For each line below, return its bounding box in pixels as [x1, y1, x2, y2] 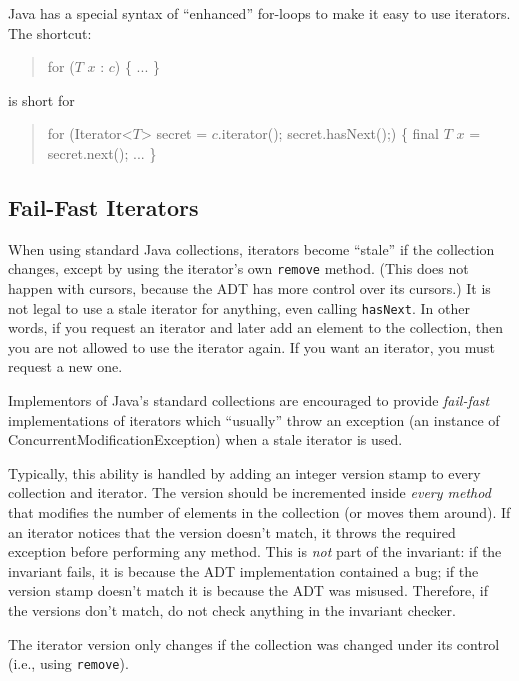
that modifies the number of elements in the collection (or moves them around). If [8, 502, 511, 523]
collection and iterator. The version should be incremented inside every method [8, 482, 491, 503]
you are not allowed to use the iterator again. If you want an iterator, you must [8, 336, 495, 357]
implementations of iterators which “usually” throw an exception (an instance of [8, 409, 500, 430]
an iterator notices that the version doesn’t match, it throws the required [8, 521, 456, 542]
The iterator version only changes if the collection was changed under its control [8, 633, 500, 654]
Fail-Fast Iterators [8, 191, 199, 222]
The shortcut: [8, 22, 92, 43]
